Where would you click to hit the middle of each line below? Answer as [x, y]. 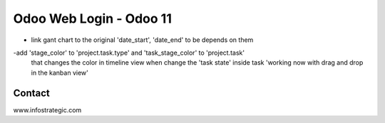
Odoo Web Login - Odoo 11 [93, 18]
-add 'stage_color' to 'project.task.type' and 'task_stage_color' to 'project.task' [129, 53]
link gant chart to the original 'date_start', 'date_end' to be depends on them [142, 40]
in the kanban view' [60, 73]
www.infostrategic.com [47, 109]
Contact [31, 93]
